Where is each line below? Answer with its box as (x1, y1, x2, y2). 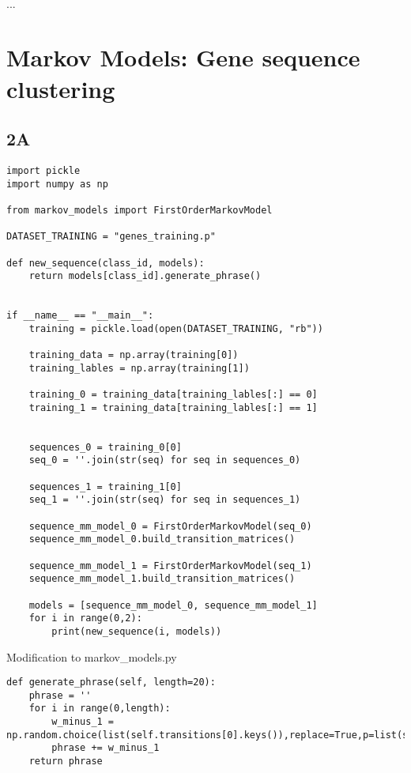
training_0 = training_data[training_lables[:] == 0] (28, 389, 318, 401)
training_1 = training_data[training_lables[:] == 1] (28, 402, 318, 413)
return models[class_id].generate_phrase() (28, 270, 262, 282)
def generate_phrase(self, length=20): (6, 677, 216, 688)
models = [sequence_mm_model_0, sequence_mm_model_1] (28, 599, 318, 611)
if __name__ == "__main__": (6, 310, 154, 322)
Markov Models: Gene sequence (6, 41, 360, 74)
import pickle (6, 164, 81, 176)
